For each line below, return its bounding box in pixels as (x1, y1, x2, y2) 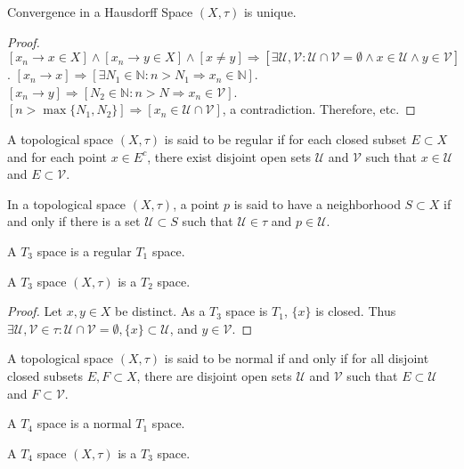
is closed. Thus (315, 302, 396, 320)
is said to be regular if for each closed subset (164, 129, 407, 148)
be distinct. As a (115, 302, 206, 320)
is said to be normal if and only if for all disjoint (164, 349, 429, 368)
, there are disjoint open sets (136, 366, 292, 384)
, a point (173, 194, 220, 213)
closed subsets (7, 366, 84, 384)
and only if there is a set (7, 212, 141, 230)
